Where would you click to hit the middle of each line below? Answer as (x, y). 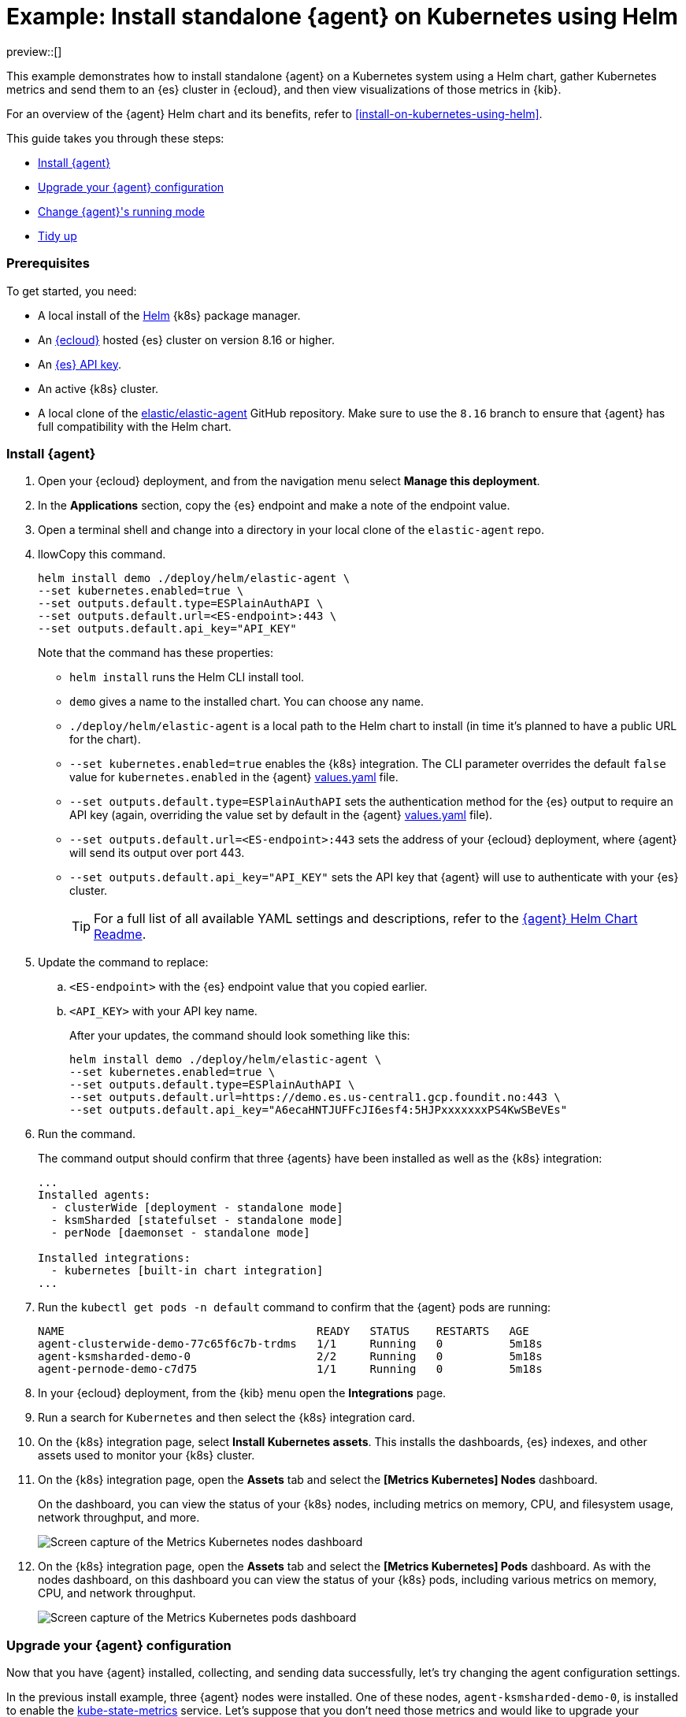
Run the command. (87, 1134)
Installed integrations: (114, 1258)
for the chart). (105, 740)
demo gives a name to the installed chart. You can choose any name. (247, 702)
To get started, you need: (72, 291)
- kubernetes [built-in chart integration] (187, 1271)
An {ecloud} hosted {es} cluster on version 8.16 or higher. (186, 339)
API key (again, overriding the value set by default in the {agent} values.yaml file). (281, 815)
